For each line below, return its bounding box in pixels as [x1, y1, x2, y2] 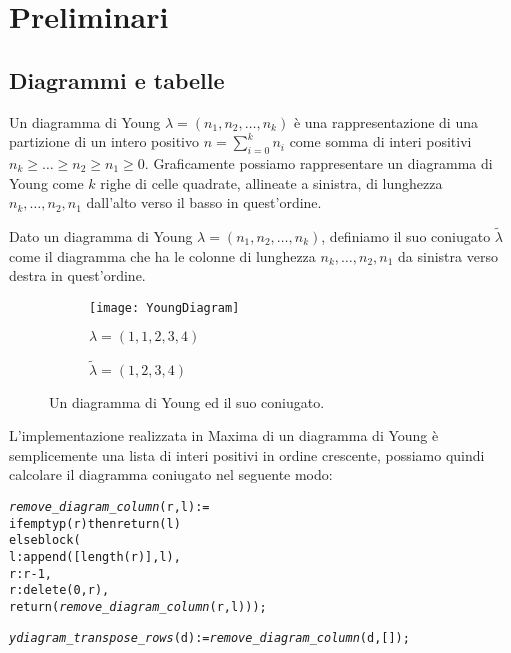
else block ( [9, 533, 81, 548]
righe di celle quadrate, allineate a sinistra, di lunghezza [100, 172, 443, 193]
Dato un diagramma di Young [9, 225, 193, 246]
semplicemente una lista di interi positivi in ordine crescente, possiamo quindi [9, 444, 485, 465]
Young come [9, 172, 84, 193]
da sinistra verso [398, 245, 498, 266]
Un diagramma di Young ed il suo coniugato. [49, 391, 325, 412]
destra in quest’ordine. [9, 265, 146, 286]
